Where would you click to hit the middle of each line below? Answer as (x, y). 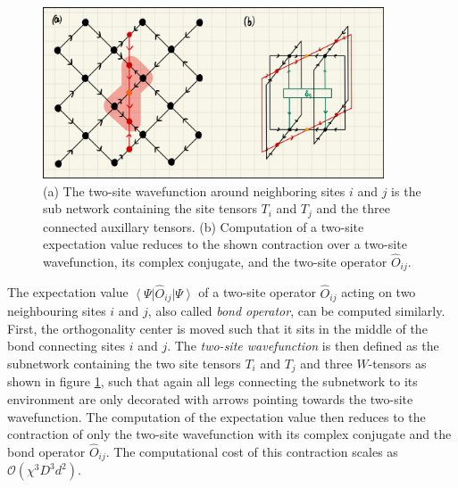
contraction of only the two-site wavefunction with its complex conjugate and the (229, 434)
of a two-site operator (257, 292)
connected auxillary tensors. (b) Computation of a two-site (204, 226)
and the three (354, 208)
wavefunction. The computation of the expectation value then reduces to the (217, 416)
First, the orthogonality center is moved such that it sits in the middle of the (217, 328)
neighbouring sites (57, 311)
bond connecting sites (66, 346)
